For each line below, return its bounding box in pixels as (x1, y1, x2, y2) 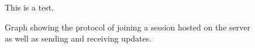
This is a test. (5, 1, 54, 13)
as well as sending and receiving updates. (5, 32, 152, 44)
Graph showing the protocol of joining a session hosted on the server (5, 20, 250, 33)
